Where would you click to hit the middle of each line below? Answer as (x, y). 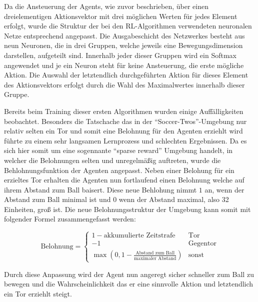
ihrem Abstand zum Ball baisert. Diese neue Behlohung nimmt (100, 189)
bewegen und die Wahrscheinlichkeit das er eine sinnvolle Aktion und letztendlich (129, 284)
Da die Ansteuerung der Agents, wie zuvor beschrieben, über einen (106, 6)
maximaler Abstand (155, 258)
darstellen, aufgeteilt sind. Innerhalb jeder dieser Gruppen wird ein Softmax (120, 55)
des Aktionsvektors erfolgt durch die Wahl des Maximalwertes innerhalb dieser (124, 84)
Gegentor (202, 244)
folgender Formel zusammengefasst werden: (70, 219)
